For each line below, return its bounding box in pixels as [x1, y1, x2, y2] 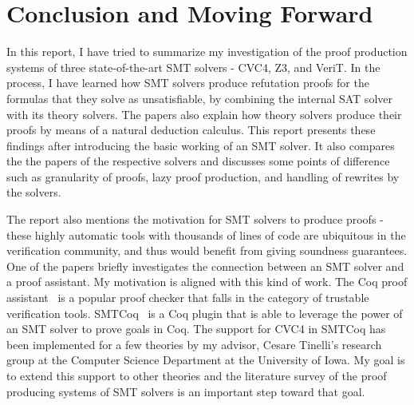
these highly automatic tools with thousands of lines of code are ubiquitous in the [6, 226, 406, 243]
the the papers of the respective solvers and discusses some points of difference [6, 153, 390, 169]
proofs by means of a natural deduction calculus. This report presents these [6, 121, 376, 138]
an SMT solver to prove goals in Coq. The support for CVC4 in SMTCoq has [6, 320, 386, 337]
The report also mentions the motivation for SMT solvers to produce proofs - [6, 211, 384, 228]
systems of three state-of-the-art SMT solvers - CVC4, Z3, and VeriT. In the [6, 58, 380, 75]
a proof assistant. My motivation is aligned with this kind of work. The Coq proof [6, 273, 408, 290]
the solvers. [6, 184, 61, 201]
